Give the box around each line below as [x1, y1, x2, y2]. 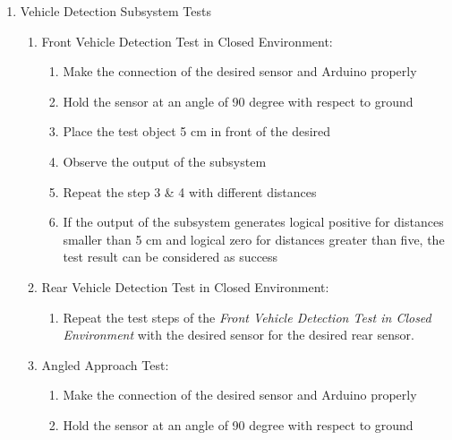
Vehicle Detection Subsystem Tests [20, 2, 211, 20]
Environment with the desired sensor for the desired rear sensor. [63, 325, 414, 344]
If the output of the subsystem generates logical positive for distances [63, 212, 444, 231]
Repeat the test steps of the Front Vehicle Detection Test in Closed [63, 307, 431, 326]
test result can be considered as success [63, 247, 278, 266]
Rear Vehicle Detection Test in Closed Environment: [41, 277, 329, 296]
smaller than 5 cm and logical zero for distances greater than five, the [63, 229, 445, 248]
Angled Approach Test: [41, 355, 169, 374]
